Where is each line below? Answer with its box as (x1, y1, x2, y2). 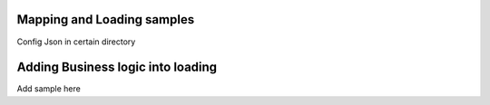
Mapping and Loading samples (16, 12, 195, 27)
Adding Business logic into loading (16, 60, 218, 75)
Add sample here (16, 83, 81, 94)
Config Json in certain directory (16, 36, 136, 47)
